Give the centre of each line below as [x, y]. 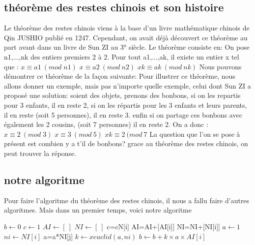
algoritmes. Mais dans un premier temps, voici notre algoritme [98, 210]
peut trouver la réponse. [40, 153]
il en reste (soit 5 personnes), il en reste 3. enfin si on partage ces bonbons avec [123, 114]
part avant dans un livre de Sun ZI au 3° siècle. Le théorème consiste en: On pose [127, 47]
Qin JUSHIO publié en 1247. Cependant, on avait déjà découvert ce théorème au [126, 37]
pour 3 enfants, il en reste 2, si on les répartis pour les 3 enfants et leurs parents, [126, 105]
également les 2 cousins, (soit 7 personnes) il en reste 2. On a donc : [106, 124]
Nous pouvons [220, 66]
